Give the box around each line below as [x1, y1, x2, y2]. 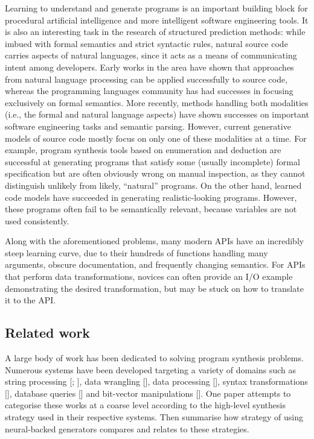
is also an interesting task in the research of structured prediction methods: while [5, 25, 306, 38]
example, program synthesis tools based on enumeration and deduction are [5, 144, 281, 156]
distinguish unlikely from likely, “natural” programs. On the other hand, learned [5, 178, 302, 191]
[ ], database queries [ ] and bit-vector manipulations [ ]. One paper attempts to [5, 387, 291, 399]
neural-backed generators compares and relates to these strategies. [5, 422, 249, 435]
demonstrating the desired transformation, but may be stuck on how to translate [5, 282, 304, 294]
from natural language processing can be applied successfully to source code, [5, 72, 288, 85]
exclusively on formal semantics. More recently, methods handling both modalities [5, 96, 309, 109]
